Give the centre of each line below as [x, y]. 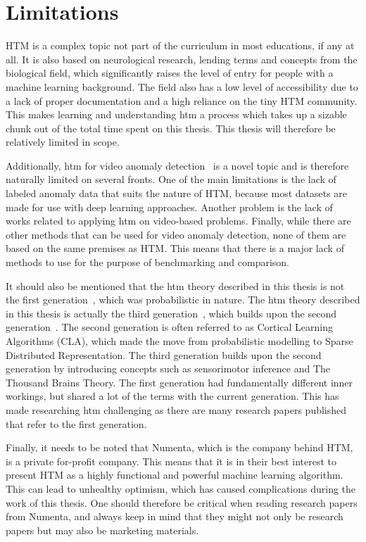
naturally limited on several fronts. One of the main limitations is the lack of [171, 179]
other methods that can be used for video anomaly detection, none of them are [176, 234]
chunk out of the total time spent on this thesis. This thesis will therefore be [171, 128]
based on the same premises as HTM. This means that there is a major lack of [175, 248]
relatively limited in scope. [63, 142]
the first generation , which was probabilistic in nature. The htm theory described [183, 300]
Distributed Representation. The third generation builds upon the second [164, 354]
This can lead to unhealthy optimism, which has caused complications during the [181, 488]
